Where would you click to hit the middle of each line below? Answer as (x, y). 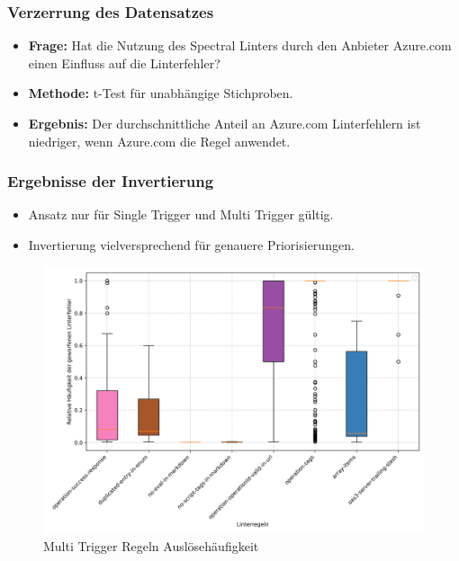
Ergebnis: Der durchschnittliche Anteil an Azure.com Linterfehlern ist (225, 123)
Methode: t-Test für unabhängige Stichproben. (161, 93)
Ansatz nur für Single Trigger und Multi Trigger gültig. (181, 214)
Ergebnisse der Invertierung (111, 181)
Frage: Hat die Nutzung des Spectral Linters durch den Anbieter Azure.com (240, 45)
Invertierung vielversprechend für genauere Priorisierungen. (191, 245)
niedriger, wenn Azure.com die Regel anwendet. (159, 141)
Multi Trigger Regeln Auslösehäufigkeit (151, 545)
